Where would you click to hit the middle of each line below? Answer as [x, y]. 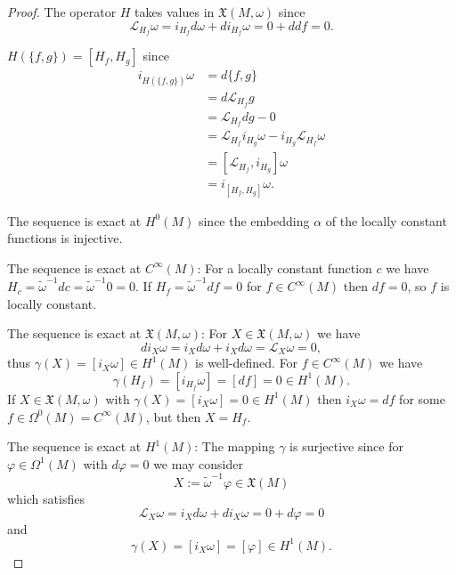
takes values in [175, 12]
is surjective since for [346, 446]
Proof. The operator [62, 12]
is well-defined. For [247, 363]
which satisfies [46, 499]
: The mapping [235, 446]
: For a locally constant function [285, 267]
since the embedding [254, 220]
